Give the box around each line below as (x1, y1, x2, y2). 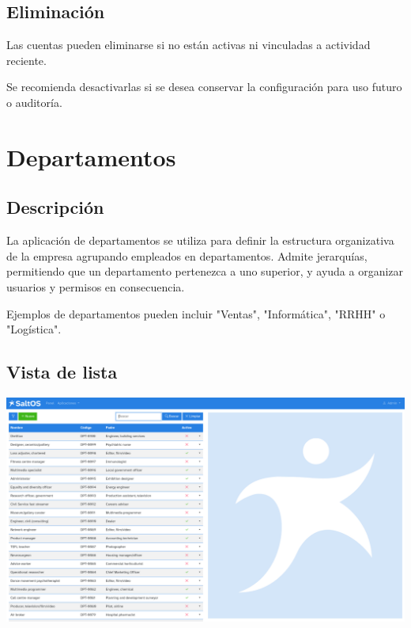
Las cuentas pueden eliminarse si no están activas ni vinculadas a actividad (6, 36, 371, 53)
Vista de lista (6, 360, 118, 384)
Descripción (6, 195, 104, 219)
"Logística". (6, 321, 62, 337)
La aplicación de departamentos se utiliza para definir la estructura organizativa (6, 232, 394, 249)
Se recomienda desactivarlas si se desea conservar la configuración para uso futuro (6, 78, 402, 95)
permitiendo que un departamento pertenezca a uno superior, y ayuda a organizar (6, 263, 404, 280)
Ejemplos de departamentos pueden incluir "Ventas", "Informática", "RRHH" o (6, 305, 386, 322)
